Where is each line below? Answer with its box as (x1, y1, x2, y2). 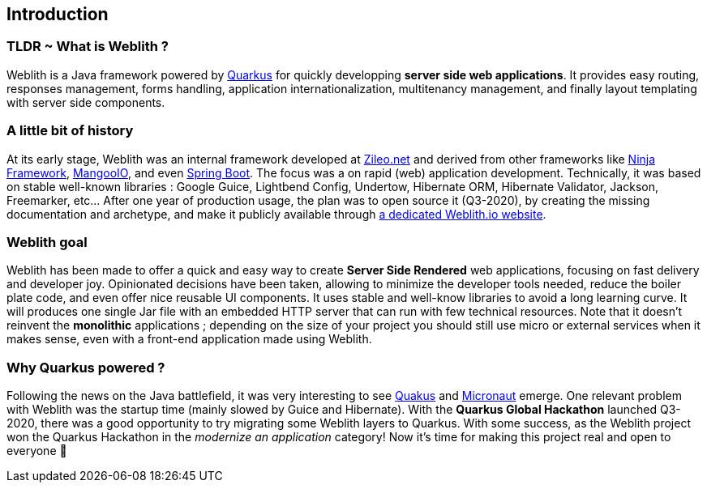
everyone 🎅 (6, 444, 67, 458)
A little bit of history (6, 122, 134, 139)
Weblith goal (6, 233, 88, 250)
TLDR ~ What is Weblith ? (6, 38, 169, 55)
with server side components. (6, 95, 165, 109)
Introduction (6, 4, 109, 24)
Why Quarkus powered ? (6, 359, 165, 376)
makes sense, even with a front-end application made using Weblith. (6, 332, 372, 347)
